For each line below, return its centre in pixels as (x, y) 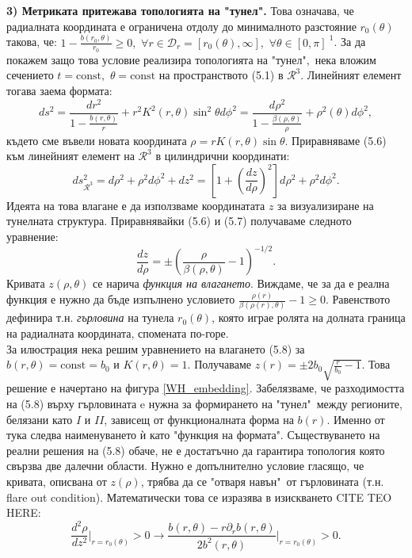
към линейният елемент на (71, 156)
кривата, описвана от (57, 482)
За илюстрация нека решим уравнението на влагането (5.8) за (156, 348)
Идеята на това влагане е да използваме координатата (136, 205)
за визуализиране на (326, 205)
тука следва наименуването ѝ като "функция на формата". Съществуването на (193, 435)
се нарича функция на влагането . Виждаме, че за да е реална (241, 283)
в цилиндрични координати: (223, 156)
